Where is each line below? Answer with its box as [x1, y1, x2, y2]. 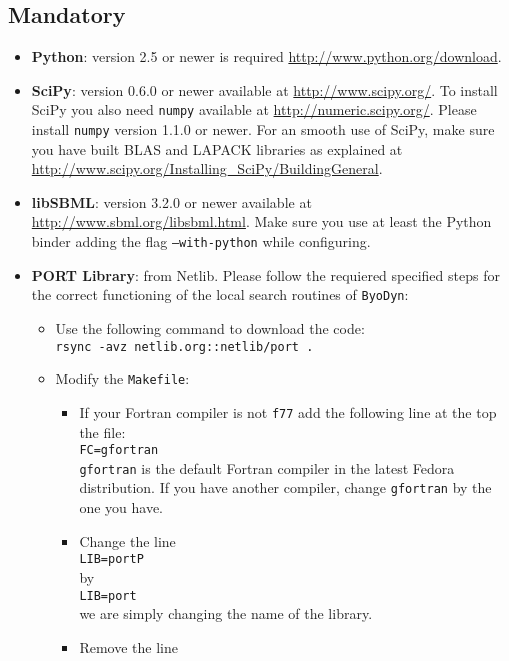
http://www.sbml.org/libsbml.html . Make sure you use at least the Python [31, 211, 492, 232]
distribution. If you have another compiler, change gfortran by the [79, 477, 492, 498]
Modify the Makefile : [55, 368, 190, 389]
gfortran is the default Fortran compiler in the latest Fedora [79, 457, 455, 478]
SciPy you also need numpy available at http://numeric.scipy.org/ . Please [31, 99, 477, 120]
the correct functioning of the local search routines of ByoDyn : [31, 284, 409, 305]
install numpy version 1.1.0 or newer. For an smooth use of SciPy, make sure [31, 119, 495, 140]
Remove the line [79, 636, 178, 657]
